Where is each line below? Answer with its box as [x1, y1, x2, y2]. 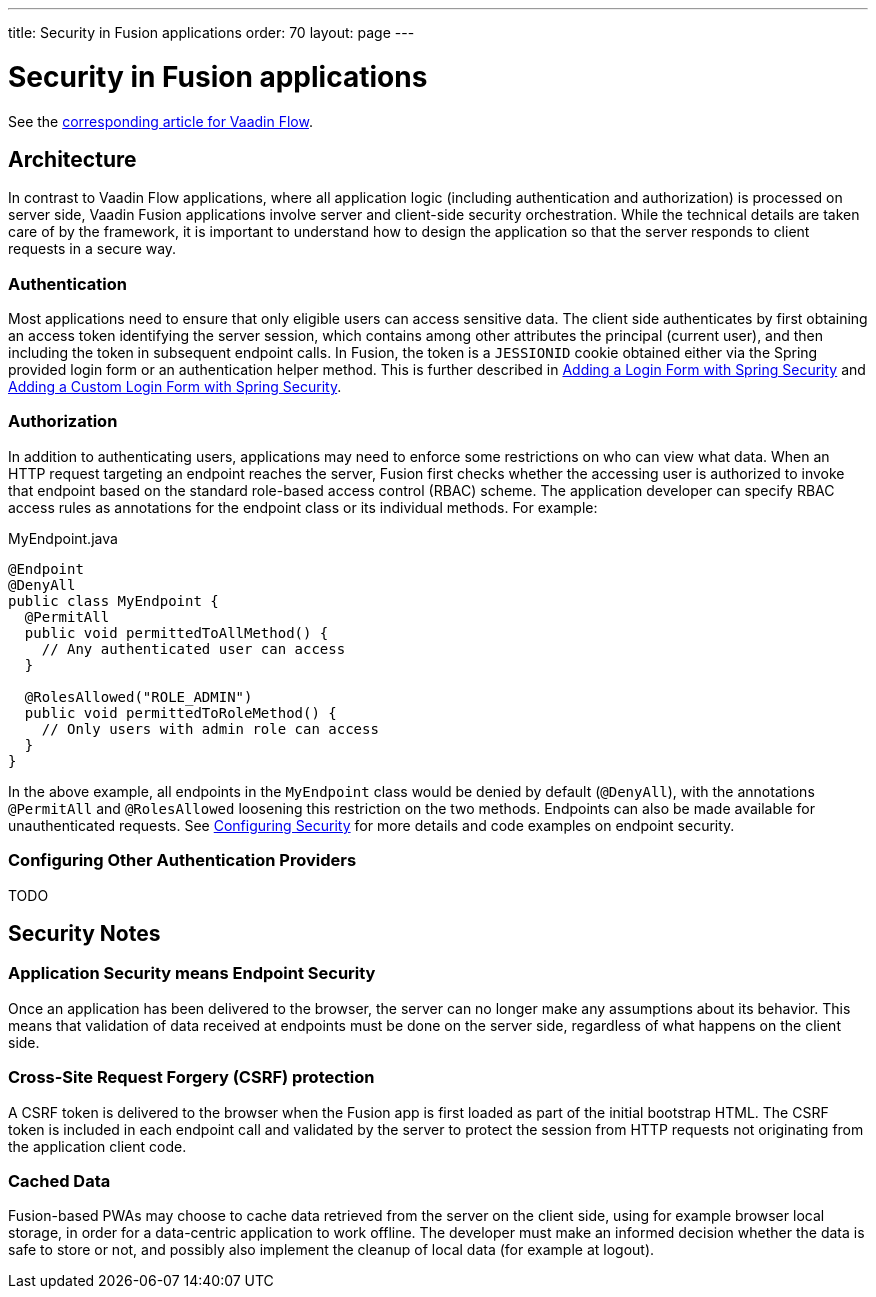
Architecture [8, 146, 137, 172]
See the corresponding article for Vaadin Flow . [8, 112, 313, 130]
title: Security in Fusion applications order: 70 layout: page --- [8, 24, 415, 41]
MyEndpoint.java [8, 529, 118, 547]
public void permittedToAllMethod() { [24, 624, 329, 641]
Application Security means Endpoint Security [8, 963, 376, 984]
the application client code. [8, 1137, 187, 1155]
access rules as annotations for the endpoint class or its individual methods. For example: [8, 498, 598, 516]
